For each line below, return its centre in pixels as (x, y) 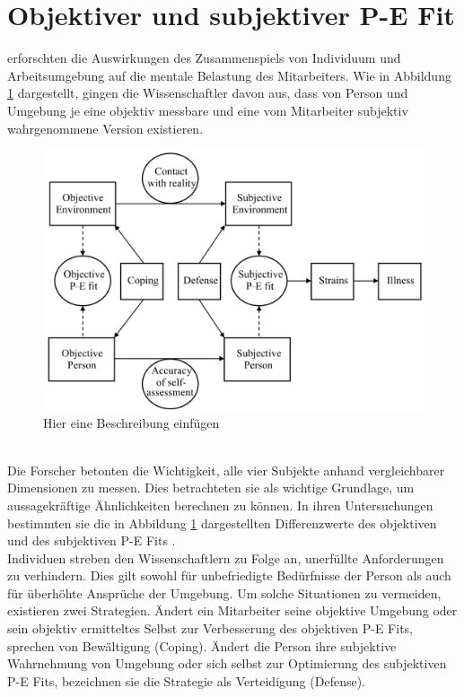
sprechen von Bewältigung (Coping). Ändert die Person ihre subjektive (202, 645)
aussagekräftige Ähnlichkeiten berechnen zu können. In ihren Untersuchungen (220, 505)
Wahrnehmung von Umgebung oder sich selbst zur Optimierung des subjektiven (227, 663)
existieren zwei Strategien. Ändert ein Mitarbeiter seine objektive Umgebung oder (232, 610)
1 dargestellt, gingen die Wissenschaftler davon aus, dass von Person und (208, 93)
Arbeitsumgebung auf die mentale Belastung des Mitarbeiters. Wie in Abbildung (229, 75)
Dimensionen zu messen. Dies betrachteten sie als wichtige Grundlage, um (211, 488)
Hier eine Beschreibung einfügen (131, 422)
